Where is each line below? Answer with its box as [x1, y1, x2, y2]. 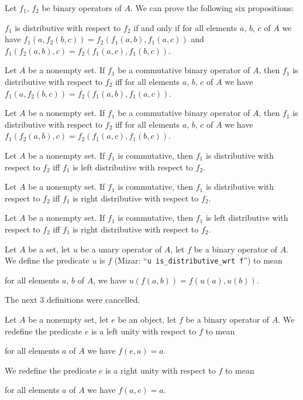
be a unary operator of [80, 242, 162, 255]
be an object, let [118, 313, 177, 325]
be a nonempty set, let [28, 313, 109, 325]
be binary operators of [42, 2, 122, 13]
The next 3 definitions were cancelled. [5, 293, 140, 306]
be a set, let [28, 242, 71, 255]
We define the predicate [5, 254, 89, 266]
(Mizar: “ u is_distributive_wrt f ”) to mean [114, 254, 283, 266]
